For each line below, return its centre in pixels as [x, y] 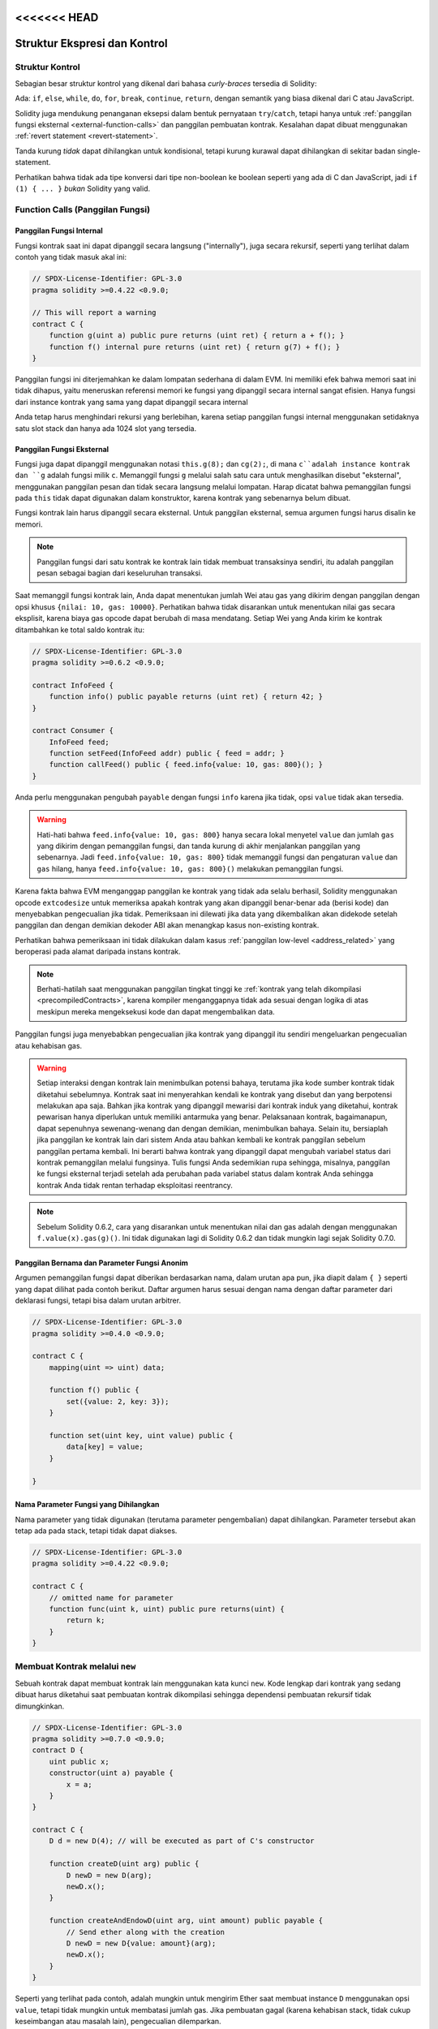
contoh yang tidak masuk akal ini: [71, 257]
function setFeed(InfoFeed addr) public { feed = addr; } [167, 754]
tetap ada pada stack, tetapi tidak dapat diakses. [96, 1531]
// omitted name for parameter [111, 1598]
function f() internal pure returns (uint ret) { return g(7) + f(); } [195, 347]
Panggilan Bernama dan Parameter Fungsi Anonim [101, 1263]
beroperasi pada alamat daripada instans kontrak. [98, 952]
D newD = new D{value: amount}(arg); [141, 1943]
